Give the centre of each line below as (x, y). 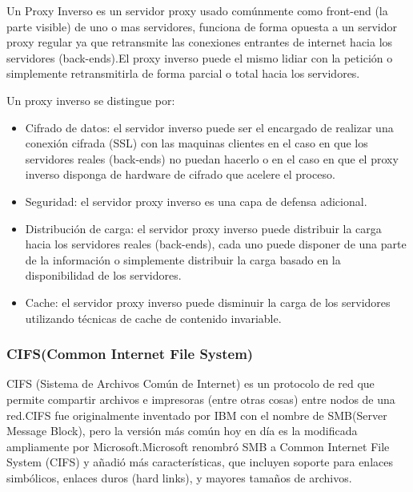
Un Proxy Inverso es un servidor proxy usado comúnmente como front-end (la (197, 10)
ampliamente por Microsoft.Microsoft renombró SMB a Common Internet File (198, 446)
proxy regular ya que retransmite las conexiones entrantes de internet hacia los (200, 42)
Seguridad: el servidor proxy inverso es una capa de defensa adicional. (196, 201)
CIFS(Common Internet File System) (130, 354)
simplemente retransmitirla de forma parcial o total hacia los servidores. (183, 73)
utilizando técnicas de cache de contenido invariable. (153, 318)
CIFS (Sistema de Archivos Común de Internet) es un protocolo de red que (190, 383)
